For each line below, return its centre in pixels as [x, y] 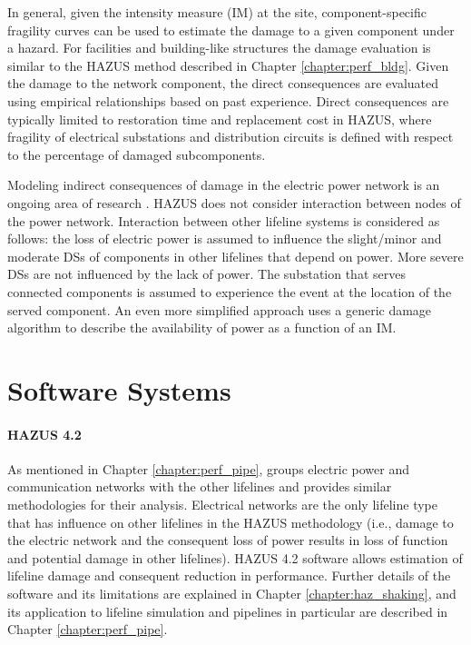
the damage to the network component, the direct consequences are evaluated [223, 83]
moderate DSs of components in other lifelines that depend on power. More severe [235, 256]
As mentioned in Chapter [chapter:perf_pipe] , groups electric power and [208, 468]
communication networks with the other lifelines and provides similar [200, 486]
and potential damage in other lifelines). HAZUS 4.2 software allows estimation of [235, 557]
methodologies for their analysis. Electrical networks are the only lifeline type [222, 505]
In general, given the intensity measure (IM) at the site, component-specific [217, 12]
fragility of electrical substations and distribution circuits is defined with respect [231, 137]
